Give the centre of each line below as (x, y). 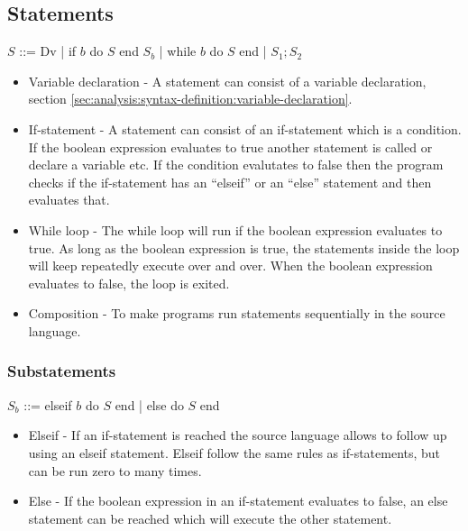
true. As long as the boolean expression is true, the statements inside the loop (244, 247)
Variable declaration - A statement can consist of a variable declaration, (227, 81)
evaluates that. (69, 200)
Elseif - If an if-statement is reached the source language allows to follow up (238, 435)
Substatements (62, 371)
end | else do (149, 404)
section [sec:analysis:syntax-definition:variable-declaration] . (190, 99)
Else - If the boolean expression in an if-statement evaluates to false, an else (238, 501)
